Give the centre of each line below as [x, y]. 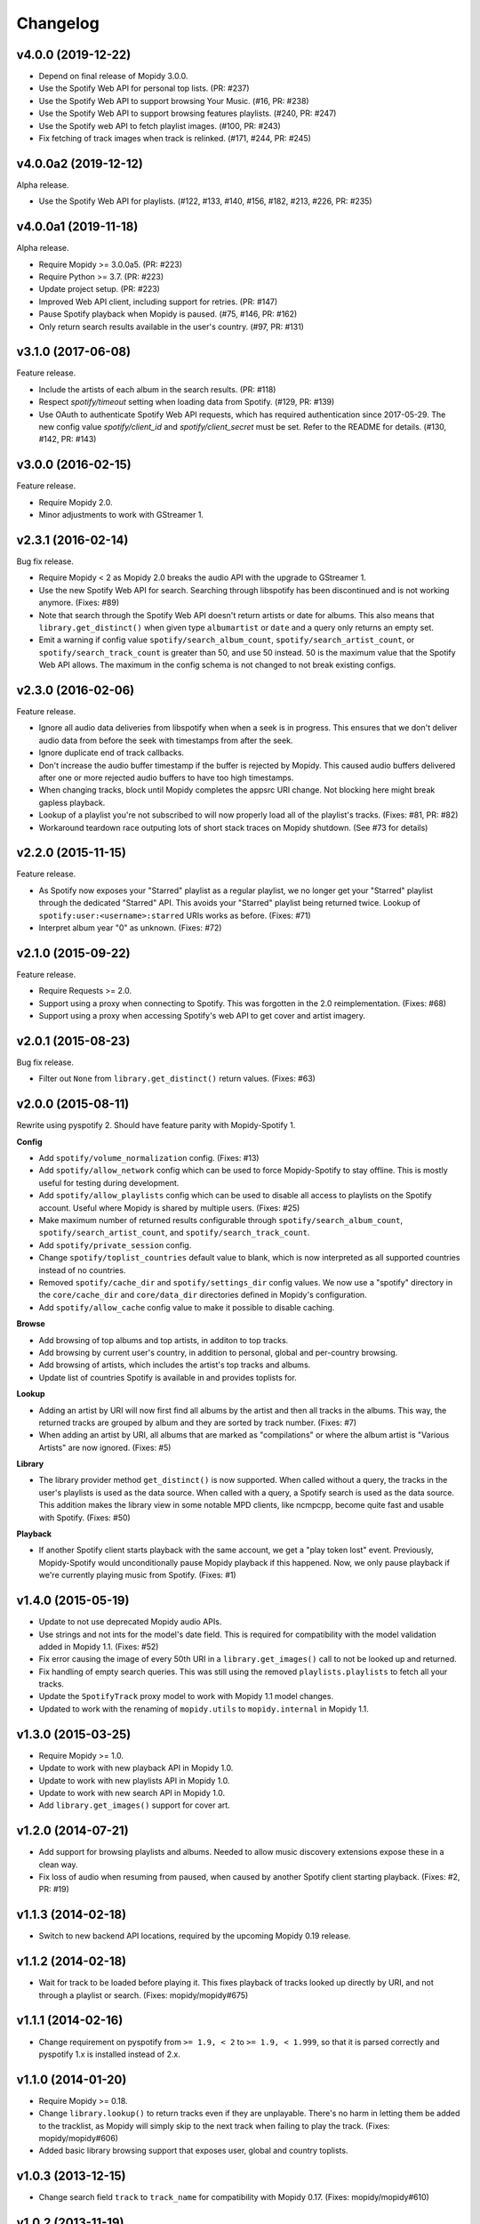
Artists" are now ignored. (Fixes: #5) [105, 1447]
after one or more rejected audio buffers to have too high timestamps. [166, 778]
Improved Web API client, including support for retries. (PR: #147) [158, 302]
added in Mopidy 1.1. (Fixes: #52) [99, 1647]
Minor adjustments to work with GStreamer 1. [121, 515]
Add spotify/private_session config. [115, 1245]
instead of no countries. [82, 1270]
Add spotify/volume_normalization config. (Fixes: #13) [149, 1158]
